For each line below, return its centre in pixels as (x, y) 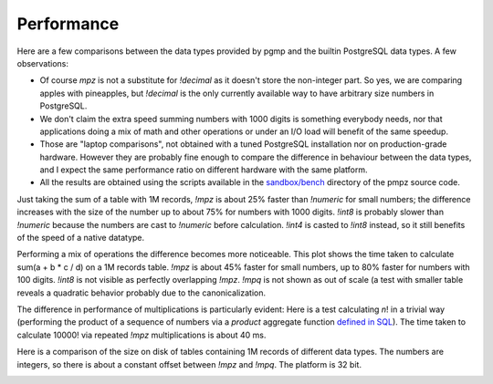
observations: (42, 63)
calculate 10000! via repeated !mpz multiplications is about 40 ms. (142, 335)
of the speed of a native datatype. (81, 238)
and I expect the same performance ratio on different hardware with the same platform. (204, 170)
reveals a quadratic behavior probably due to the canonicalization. (142, 293)
